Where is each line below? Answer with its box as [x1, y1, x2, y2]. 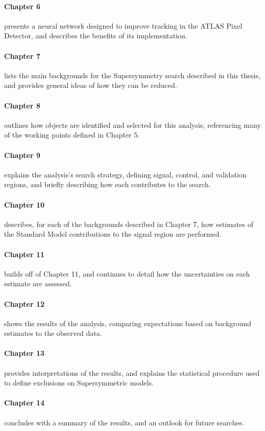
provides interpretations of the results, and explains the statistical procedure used [4, 367, 260, 378]
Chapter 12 [4, 298, 45, 309]
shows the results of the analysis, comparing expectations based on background [4, 317, 252, 328]
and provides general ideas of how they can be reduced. [4, 80, 177, 90]
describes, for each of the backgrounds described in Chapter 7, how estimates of [4, 218, 253, 229]
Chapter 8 [4, 100, 41, 110]
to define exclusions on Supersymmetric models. [4, 377, 154, 388]
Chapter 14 [4, 397, 45, 408]
